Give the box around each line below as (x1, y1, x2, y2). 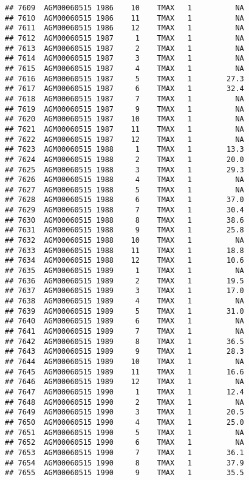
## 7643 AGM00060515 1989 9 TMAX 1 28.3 (5, 347, 244, 356)
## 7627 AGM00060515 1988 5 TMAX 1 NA (5, 185, 244, 194)
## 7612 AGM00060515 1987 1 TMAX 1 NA (5, 33, 244, 42)
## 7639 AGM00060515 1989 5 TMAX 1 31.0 (5, 306, 244, 316)
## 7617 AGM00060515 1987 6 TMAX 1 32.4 (5, 84, 244, 93)
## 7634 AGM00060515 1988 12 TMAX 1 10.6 (5, 256, 244, 265)
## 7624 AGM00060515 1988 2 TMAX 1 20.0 (5, 155, 244, 164)
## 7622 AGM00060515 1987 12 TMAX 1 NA (5, 135, 244, 144)
